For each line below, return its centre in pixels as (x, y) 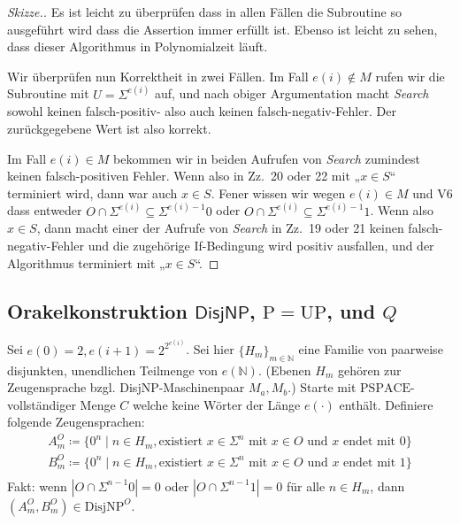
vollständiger (42, 404)
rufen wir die (410, 76)
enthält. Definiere (386, 404)
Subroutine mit (48, 93)
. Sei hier (210, 349)
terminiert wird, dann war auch (92, 193)
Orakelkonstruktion (97, 310)
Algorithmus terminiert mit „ (86, 262)
